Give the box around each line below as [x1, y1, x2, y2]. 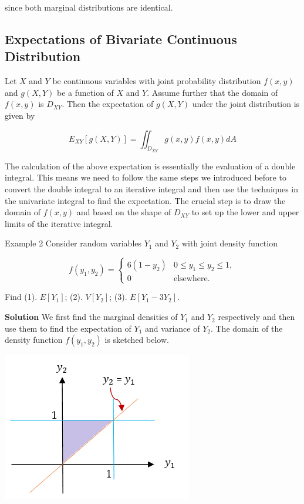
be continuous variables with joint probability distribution [52, 75, 261, 87]
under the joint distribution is [192, 98, 300, 110]
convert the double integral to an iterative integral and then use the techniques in [5, 182, 299, 195]
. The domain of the [210, 322, 283, 334]
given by [5, 109, 35, 121]
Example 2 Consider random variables [5, 237, 142, 249]
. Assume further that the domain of [147, 86, 278, 98]
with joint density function [181, 237, 278, 249]
